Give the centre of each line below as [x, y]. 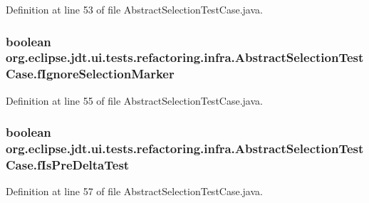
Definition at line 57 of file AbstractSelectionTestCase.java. [134, 191]
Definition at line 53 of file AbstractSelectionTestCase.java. [134, 9]
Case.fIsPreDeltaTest [68, 165]
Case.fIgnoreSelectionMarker [90, 74]
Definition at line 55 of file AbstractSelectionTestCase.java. [134, 100]
